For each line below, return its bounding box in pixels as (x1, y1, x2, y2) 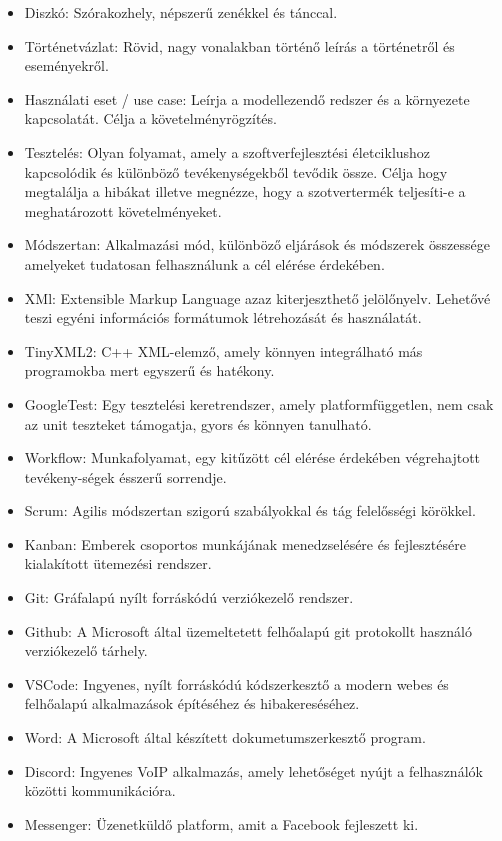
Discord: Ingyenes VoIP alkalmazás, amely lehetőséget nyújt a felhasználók (24, 760, 483, 781)
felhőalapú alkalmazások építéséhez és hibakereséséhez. (24, 693, 360, 714)
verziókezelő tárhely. (24, 640, 148, 661)
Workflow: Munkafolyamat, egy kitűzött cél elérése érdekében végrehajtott (24, 447, 481, 468)
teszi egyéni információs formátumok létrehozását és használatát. (24, 307, 422, 328)
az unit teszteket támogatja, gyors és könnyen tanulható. (24, 413, 372, 434)
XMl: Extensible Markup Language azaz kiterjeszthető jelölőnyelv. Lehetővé (24, 287, 491, 308)
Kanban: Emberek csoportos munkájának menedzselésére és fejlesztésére (24, 533, 466, 554)
